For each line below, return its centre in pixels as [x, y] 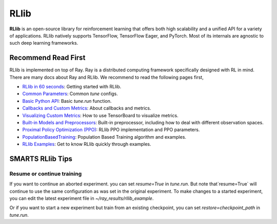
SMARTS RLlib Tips [41, 158]
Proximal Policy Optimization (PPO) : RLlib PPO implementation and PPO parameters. [111, 130]
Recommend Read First [47, 58]
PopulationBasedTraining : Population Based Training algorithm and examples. [104, 137]
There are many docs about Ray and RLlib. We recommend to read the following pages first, [106, 77]
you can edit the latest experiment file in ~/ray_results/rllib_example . [82, 198]
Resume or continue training [46, 174]
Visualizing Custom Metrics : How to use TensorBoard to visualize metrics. [101, 115]
